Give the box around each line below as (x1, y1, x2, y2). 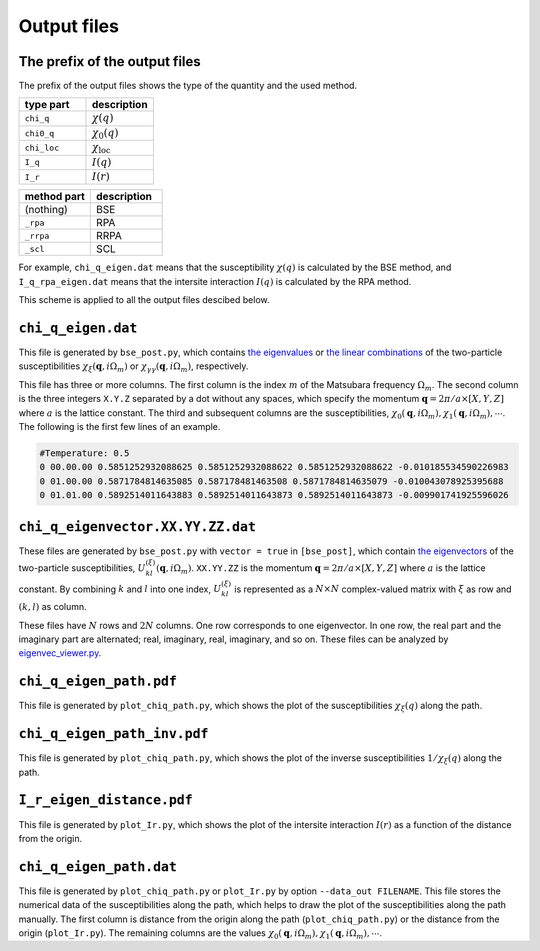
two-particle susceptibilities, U (18, 561, 146, 574)
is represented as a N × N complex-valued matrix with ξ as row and (234, 583, 512, 595)
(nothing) (24, 203, 69, 217)
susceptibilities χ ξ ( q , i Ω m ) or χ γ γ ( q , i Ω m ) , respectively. (18, 360, 249, 375)
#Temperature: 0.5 (39, 448, 130, 459)
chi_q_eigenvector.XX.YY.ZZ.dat (18, 518, 257, 535)
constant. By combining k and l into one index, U (18, 583, 222, 595)
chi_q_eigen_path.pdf (18, 673, 177, 690)
